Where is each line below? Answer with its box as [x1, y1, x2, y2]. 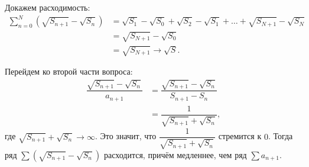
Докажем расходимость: [5, 1, 90, 13]
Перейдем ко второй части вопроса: [5, 65, 133, 78]
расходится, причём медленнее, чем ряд [104, 148, 247, 160]
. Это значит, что [95, 130, 157, 142]
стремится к [218, 130, 262, 142]
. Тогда [268, 130, 293, 142]
